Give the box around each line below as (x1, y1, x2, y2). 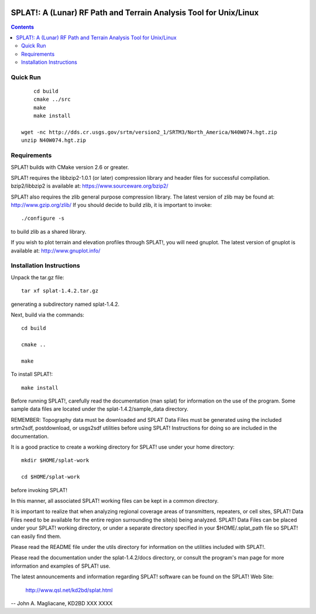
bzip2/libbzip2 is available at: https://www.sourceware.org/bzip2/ (11, 182, 169, 190)
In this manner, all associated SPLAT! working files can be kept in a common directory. (11, 497, 219, 504)
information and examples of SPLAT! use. (11, 562, 111, 569)
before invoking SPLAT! (11, 486, 67, 493)
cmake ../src (33, 96, 71, 103)
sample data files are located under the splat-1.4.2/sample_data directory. (11, 405, 188, 412)
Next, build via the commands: (11, 311, 85, 318)
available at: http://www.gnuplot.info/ (11, 247, 101, 254)
